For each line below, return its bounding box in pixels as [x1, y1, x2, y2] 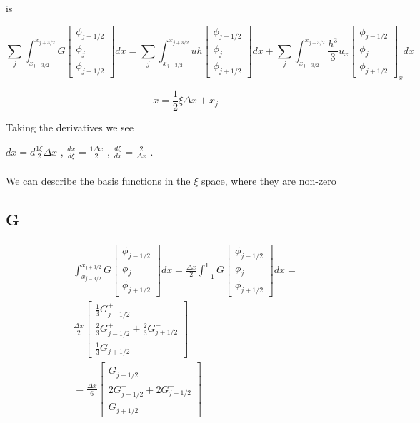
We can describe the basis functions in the [6, 173, 191, 188]
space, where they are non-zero [201, 173, 336, 188]
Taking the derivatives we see [6, 119, 134, 134]
